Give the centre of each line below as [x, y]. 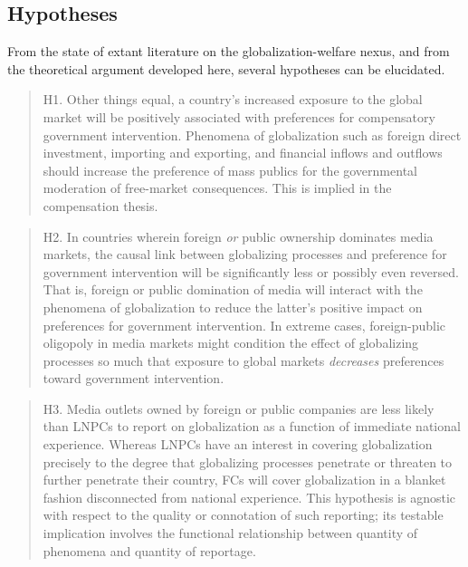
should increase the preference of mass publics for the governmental [230, 170]
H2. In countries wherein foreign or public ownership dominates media [238, 236]
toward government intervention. [134, 378]
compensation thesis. [100, 205]
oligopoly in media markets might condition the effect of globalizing [231, 343]
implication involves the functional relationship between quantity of [230, 533]
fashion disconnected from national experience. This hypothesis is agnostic [249, 497]
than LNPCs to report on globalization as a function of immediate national [252, 426]
